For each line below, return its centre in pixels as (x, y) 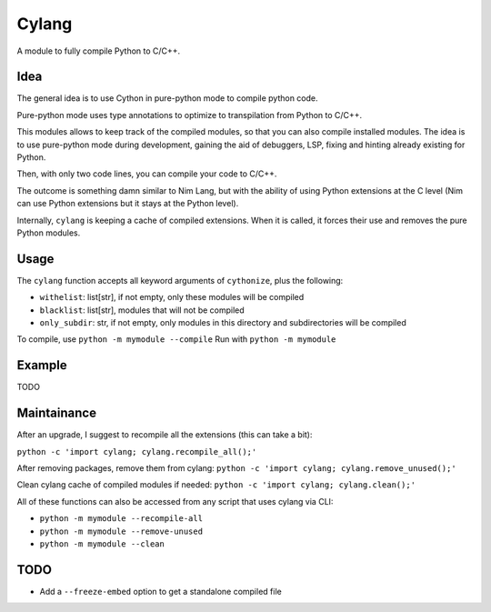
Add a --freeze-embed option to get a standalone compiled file (160, 591)
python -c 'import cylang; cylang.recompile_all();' (137, 451)
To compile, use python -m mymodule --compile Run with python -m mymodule (176, 339)
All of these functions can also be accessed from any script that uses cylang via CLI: (175, 501)
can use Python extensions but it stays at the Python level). (128, 204)
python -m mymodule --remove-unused (121, 531)
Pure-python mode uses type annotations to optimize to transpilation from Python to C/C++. (190, 115)
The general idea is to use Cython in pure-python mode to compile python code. (167, 98)
